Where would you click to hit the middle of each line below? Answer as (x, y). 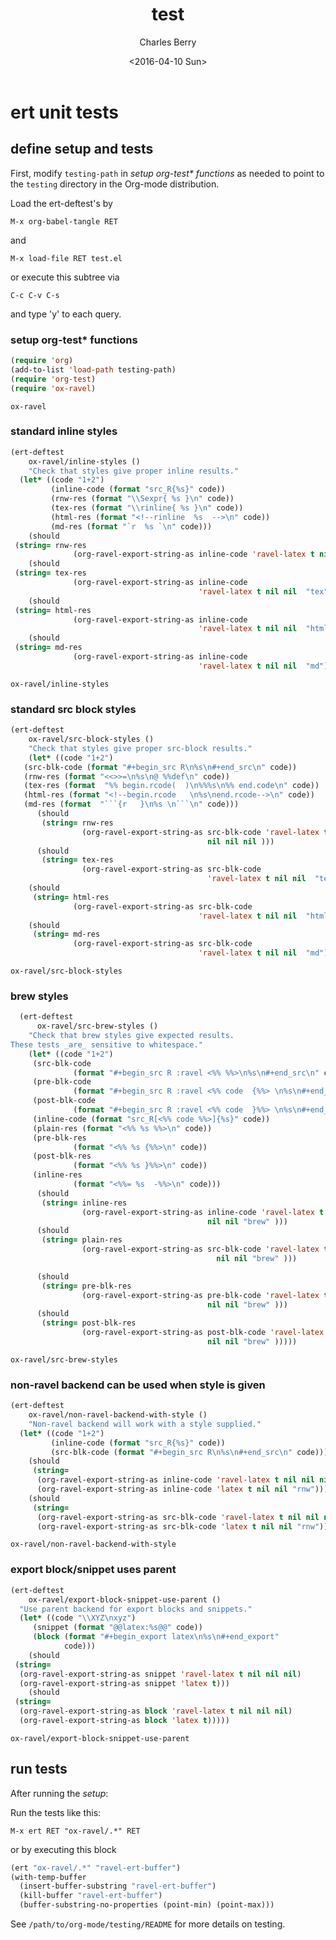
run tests (39, 1769)
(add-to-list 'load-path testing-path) (93, 369)
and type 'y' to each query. (66, 314)
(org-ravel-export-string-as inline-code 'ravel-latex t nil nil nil (184, 1480)
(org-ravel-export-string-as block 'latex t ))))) (124, 1721)
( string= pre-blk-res (86, 1286)
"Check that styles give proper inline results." (134, 471)
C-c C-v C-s (35, 295)
